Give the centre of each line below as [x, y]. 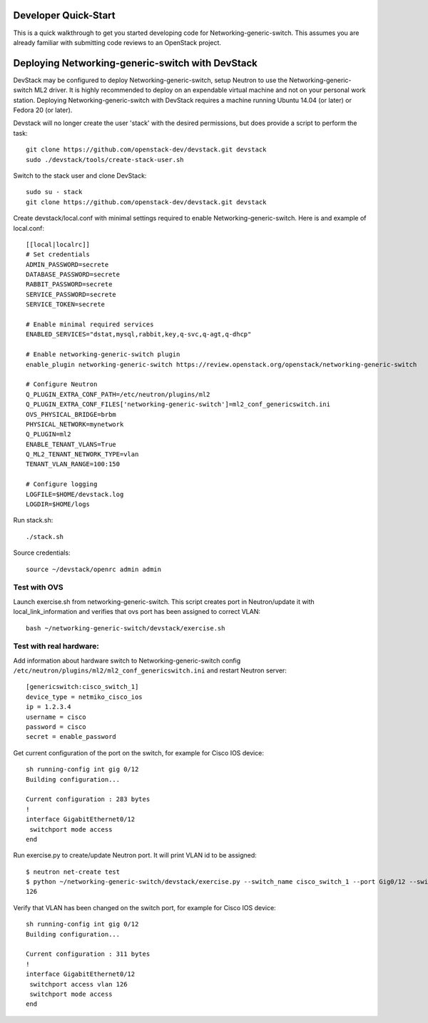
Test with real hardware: [56, 646]
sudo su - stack [54, 192]
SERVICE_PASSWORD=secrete [71, 294]
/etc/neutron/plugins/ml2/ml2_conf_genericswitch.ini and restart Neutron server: [150, 670]
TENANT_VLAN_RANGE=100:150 [73, 464]
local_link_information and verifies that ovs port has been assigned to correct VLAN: [137, 612]
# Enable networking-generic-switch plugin [103, 354]
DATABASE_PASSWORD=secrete [73, 274]
